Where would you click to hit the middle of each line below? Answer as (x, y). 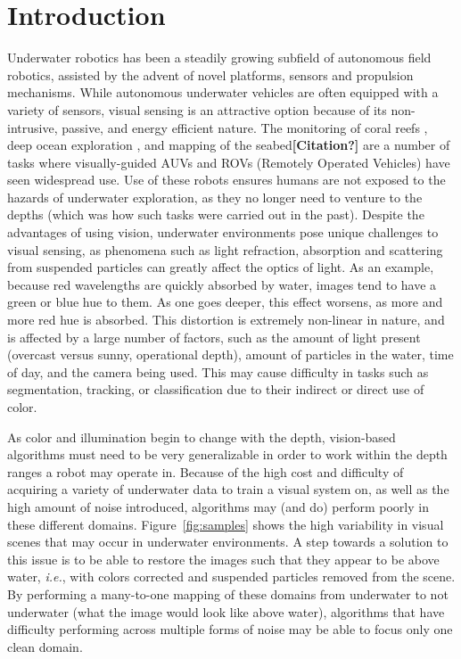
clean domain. (45, 646)
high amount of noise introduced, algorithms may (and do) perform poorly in (218, 506)
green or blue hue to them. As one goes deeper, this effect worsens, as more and (225, 302)
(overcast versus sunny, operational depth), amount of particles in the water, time (230, 354)
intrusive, (33, 127)
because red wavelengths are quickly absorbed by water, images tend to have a (222, 284)
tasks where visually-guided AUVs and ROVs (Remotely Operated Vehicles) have (229, 162)
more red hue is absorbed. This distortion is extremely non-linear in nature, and (226, 320)
